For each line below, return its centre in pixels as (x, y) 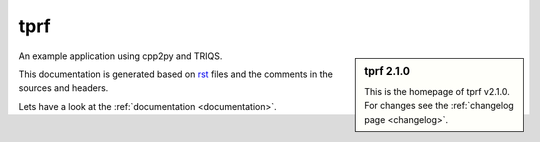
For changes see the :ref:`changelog (439, 106)
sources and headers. (63, 88)
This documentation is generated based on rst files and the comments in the (176, 74)
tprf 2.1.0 (387, 71)
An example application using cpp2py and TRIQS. (120, 56)
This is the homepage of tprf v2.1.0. (437, 91)
